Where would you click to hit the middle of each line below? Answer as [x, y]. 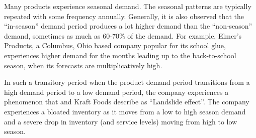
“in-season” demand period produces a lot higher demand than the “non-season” [128, 26]
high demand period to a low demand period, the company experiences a [116, 92]
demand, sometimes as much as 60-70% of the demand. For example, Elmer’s [123, 35]
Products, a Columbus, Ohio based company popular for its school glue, [115, 45]
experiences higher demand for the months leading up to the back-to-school [120, 55]
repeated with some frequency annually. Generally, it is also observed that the [124, 16]
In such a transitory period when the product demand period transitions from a [127, 82]
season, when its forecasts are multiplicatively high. [83, 65]
